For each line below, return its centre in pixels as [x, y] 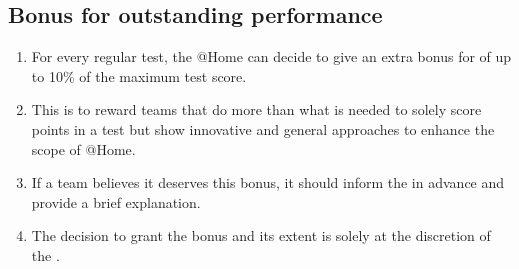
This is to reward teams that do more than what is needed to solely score [256, 109]
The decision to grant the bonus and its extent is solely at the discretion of [261, 235]
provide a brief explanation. [116, 201]
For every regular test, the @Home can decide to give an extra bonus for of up [271, 56]
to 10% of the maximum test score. [139, 75]
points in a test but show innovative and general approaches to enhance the [263, 128]
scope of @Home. [83, 148]
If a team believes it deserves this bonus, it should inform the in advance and [268, 182]
